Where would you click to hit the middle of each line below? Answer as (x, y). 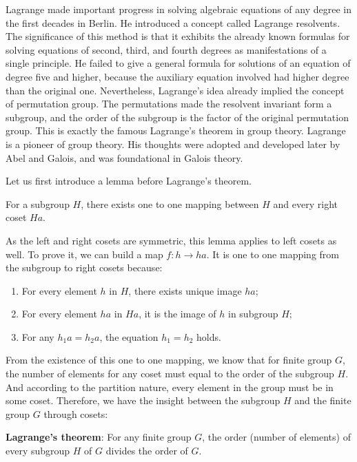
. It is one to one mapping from (273, 254)
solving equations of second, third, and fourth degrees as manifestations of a (166, 49)
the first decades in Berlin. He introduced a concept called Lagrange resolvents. (173, 22)
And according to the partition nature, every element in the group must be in (170, 387)
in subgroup (253, 314)
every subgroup (38, 451)
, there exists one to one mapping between (170, 203)
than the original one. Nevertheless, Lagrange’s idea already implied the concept (175, 90)
